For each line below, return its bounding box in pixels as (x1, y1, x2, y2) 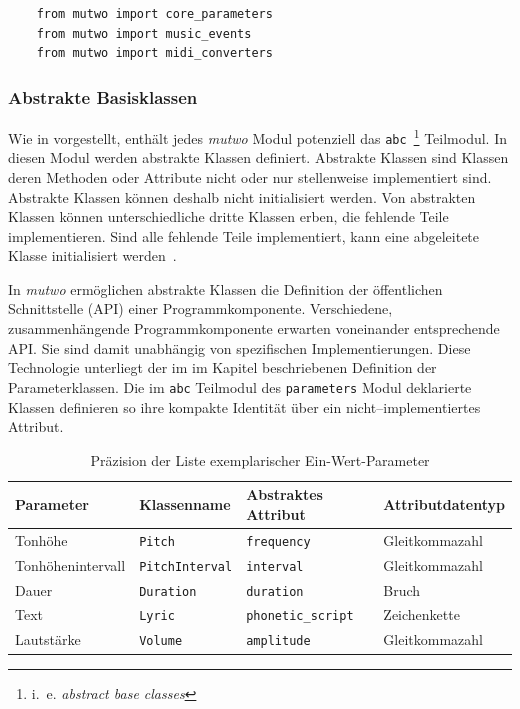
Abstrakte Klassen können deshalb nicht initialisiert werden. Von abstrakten (8, 186, 476, 207)
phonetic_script (246, 609, 354, 624)
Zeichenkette (383, 604, 460, 625)
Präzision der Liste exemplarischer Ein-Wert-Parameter (90, 449, 430, 470)
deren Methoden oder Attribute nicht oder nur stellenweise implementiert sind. (8, 166, 492, 187)
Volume (139, 634, 183, 649)
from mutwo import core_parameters (36, 7, 273, 21)
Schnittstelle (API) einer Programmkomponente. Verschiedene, (8, 298, 393, 319)
